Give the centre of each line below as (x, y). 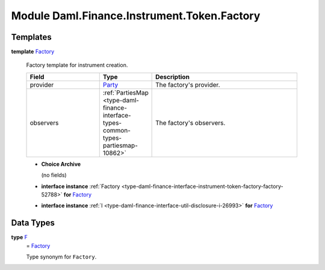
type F (20, 237)
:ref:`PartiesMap (125, 92)
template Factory (33, 52)
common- (116, 130)
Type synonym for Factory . (61, 257)
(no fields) (54, 175)
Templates (31, 37)
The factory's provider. (188, 84)
